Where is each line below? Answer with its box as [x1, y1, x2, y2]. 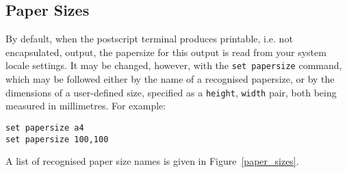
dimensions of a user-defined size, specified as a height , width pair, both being [5, 85, 337, 99]
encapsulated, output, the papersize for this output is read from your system [5, 44, 326, 59]
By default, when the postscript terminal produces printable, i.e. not [5, 31, 293, 46]
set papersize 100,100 [5, 134, 109, 144]
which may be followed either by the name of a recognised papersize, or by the [5, 72, 335, 86]
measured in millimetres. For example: [5, 98, 166, 113]
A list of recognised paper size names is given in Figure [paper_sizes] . [5, 154, 299, 168]
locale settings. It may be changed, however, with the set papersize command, [5, 58, 342, 72]
